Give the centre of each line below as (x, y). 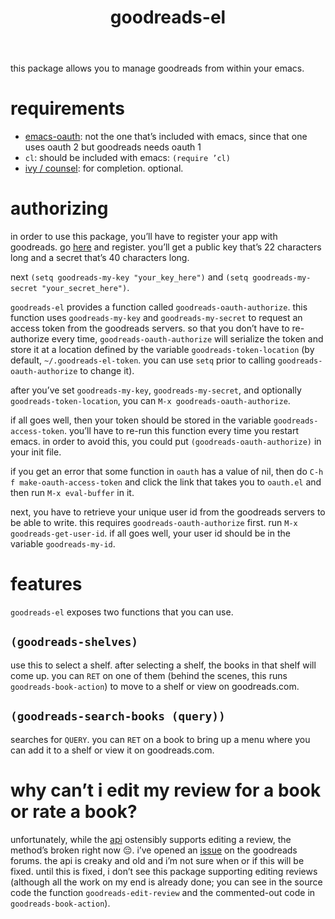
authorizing (59, 208)
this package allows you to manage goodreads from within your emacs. (157, 68)
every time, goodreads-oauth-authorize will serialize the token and (187, 339)
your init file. (36, 452)
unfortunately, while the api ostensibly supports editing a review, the (151, 839)
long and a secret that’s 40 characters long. (100, 258)
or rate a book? (74, 811)
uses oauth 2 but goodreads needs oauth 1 (113, 147)
